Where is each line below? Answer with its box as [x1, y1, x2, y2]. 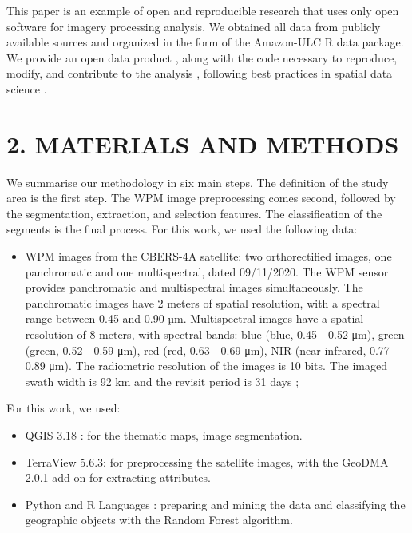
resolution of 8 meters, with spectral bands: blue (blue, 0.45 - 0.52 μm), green [25, 326, 405, 343]
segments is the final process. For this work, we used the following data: [6, 221, 358, 237]
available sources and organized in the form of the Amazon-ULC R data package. [6, 34, 404, 50]
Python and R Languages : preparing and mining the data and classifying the [25, 495, 406, 512]
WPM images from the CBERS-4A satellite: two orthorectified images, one [25, 248, 392, 265]
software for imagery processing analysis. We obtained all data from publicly [6, 18, 381, 34]
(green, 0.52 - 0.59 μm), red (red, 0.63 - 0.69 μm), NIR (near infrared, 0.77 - [25, 341, 398, 358]
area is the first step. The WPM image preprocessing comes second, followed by [6, 189, 396, 206]
